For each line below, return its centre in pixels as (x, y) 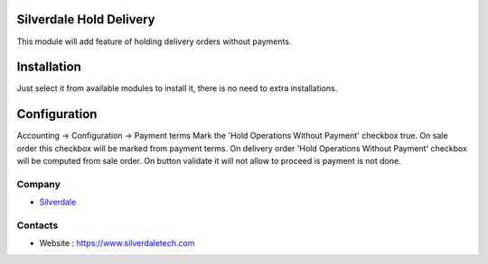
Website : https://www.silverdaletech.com (117, 243)
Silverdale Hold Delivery (86, 19)
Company (38, 184)
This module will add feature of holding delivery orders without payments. (154, 41)
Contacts (38, 225)
